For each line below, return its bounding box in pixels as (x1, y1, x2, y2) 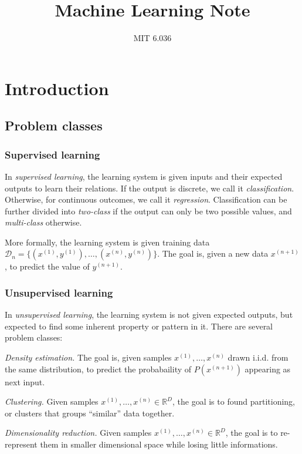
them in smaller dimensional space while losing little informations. (40, 438, 278, 450)
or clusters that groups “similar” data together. (5, 406, 175, 419)
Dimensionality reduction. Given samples (5, 426, 152, 439)
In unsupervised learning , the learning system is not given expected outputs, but (5, 308, 293, 321)
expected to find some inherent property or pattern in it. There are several (5, 320, 273, 332)
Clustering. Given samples (5, 395, 99, 408)
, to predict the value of (5, 260, 90, 273)
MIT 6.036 (133, 32, 172, 44)
